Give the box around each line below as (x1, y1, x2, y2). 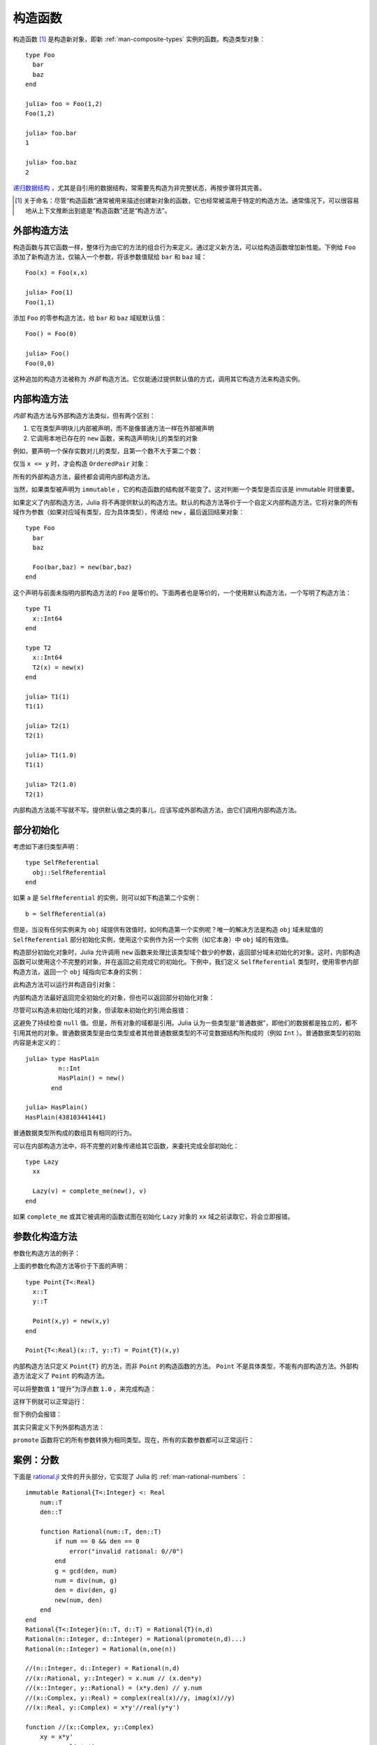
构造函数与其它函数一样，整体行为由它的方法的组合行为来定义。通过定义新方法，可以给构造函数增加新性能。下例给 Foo (13, 243, 356, 251)
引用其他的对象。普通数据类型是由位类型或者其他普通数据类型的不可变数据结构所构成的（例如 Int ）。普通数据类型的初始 (13, 1028, 361, 1037)
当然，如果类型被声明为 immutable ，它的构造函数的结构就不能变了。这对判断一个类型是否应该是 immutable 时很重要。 (13, 485, 359, 493)
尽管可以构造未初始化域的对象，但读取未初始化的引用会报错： (13, 1006, 191, 1014)
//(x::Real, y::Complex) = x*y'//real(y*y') (25, 1704, 181, 1711)
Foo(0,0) (25, 359, 55, 367)
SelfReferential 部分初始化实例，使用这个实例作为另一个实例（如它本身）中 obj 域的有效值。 (13, 935, 293, 944)
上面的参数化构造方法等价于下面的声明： (13, 1262, 129, 1270)
